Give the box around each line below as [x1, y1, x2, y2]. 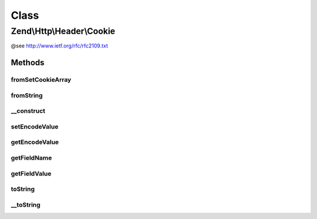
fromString [11, 91, 43, 99]
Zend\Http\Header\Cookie [11, 26, 116, 36]
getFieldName [11, 153, 52, 161]
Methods [11, 58, 45, 68]
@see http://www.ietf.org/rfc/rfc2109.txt [11, 42, 109, 49]
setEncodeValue [11, 122, 59, 130]
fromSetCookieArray [11, 76, 72, 84]
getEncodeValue [11, 138, 59, 146]
